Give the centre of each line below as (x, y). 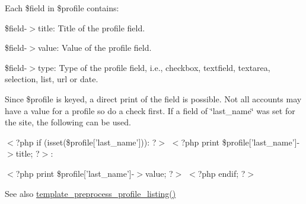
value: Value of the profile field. (95, 48)
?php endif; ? (221, 173)
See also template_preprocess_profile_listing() (90, 193)
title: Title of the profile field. (92, 27)
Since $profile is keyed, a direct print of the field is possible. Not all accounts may (153, 98)
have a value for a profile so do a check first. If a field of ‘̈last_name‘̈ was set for (150, 110)
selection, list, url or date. (52, 79)
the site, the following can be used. (68, 122)
